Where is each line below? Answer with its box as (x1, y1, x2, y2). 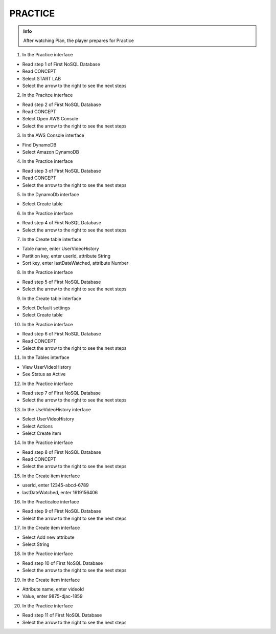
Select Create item (22, 430, 61, 436)
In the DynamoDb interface (22, 191, 79, 197)
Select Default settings (22, 305, 71, 311)
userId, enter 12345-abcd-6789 (22, 482, 89, 489)
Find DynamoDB (22, 141, 57, 148)
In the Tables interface (22, 354, 70, 361)
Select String (22, 541, 50, 547)
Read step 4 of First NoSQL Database (22, 220, 102, 226)
